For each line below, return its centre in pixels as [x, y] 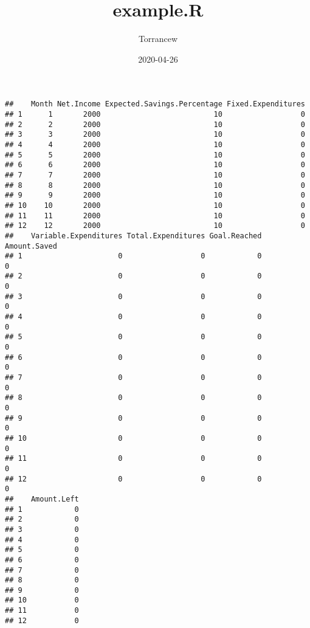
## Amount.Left [42, 499]
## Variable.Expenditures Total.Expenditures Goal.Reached [133, 236]
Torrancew [158, 39]
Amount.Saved [31, 246]
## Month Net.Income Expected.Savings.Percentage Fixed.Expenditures [155, 104]
